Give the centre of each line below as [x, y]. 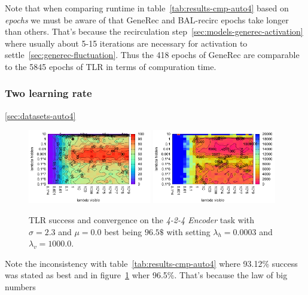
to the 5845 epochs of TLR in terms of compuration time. [111, 66]
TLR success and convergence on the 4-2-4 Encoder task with [142, 220]
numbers [20, 287]
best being [123, 231]
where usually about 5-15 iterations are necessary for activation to [126, 43]
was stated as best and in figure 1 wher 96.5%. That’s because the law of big [146, 275]
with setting [188, 231]
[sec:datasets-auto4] [40, 115]
